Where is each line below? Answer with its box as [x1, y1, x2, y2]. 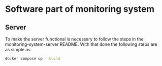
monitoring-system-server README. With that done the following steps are [5, 41, 158, 47]
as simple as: [5, 47, 32, 52]
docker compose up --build [5, 56, 61, 61]
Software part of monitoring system [5, 3, 155, 15]
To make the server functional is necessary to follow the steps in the [5, 36, 144, 42]
